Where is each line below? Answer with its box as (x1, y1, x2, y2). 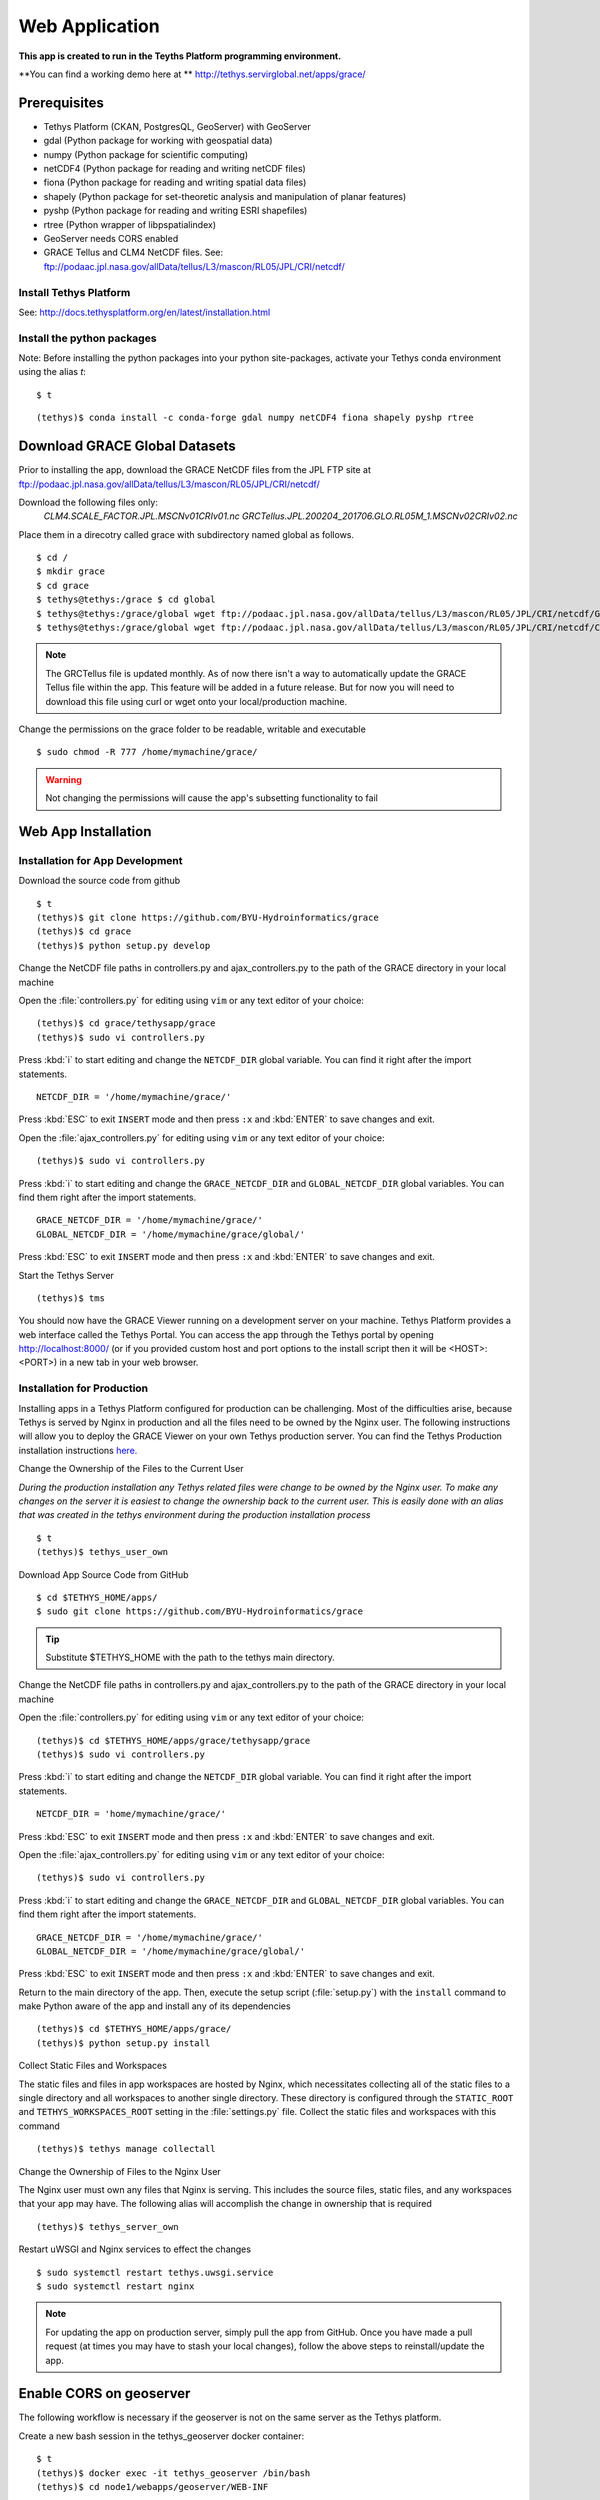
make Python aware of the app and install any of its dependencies (18, 2000, 291, 2012)
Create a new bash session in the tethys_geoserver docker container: (18, 2430, 305, 2442)
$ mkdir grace (36, 566, 105, 577)
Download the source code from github (18, 875, 180, 887)
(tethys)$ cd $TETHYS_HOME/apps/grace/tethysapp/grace (36, 1735, 311, 1746)
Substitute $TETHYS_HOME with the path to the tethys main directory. (45, 1651, 335, 1664)
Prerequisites (18, 94, 104, 111)
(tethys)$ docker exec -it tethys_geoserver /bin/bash (36, 2467, 311, 2479)
